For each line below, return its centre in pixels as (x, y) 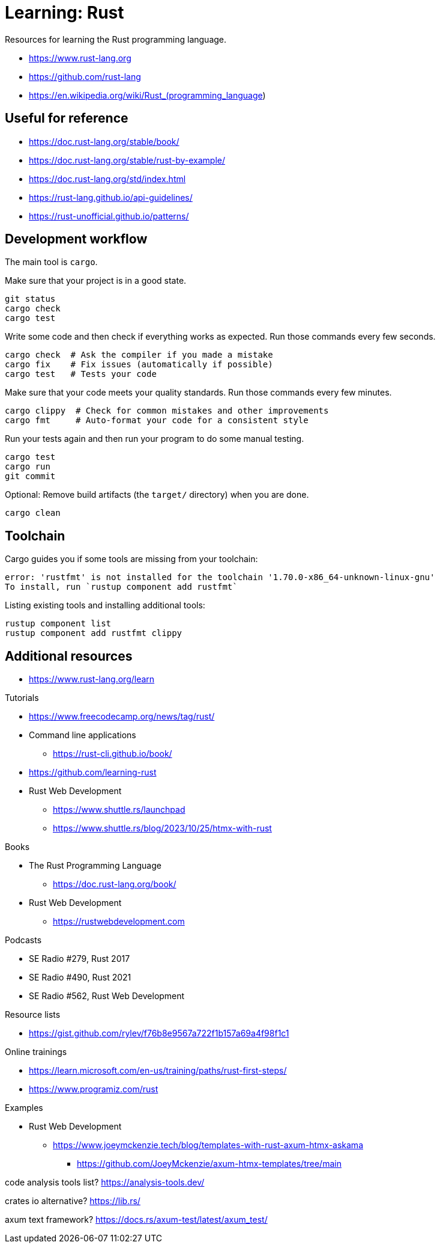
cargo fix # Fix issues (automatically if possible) (139, 365)
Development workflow (76, 239)
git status (30, 299)
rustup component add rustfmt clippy (94, 633)
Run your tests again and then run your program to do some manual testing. (155, 439)
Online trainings (36, 1052)
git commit (30, 476)
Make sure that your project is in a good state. (96, 281)
